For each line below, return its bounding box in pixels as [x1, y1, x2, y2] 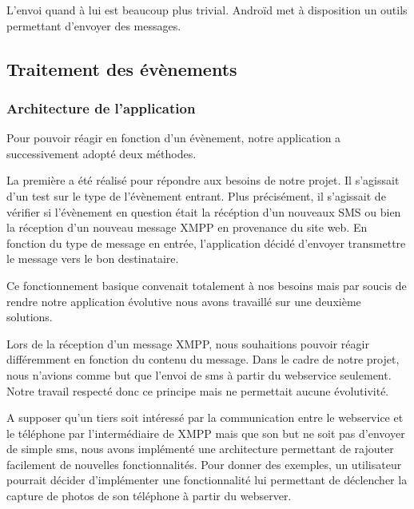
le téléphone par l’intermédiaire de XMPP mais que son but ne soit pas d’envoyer [6, 424, 405, 441]
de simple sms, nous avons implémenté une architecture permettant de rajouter [6, 440, 394, 457]
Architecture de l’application [6, 97, 196, 117]
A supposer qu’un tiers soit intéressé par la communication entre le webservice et [6, 409, 404, 426]
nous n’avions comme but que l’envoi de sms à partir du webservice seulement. [6, 366, 392, 383]
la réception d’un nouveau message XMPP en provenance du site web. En [6, 219, 368, 236]
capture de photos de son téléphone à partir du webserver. [6, 487, 292, 504]
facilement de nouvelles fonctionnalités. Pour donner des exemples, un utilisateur [6, 455, 402, 472]
